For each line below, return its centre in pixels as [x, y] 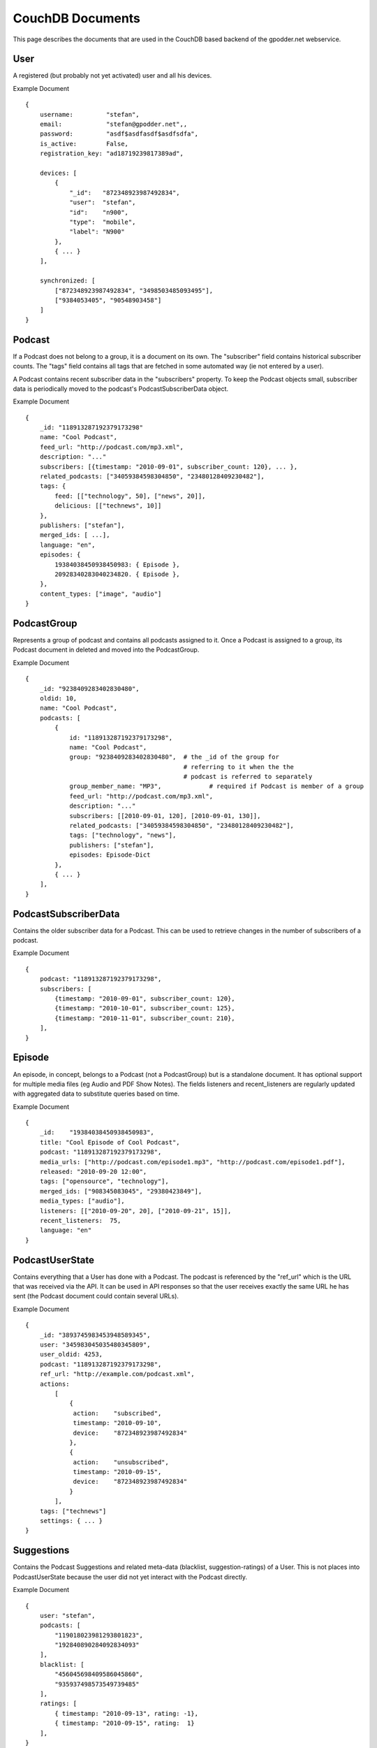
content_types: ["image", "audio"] [101, 594]
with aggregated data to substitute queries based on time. [96, 1094]
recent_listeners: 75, [80, 1220]
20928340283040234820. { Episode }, [118, 574]
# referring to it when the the [239, 767]
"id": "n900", [99, 212]
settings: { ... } [71, 1521]
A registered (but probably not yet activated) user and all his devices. [112, 76]
